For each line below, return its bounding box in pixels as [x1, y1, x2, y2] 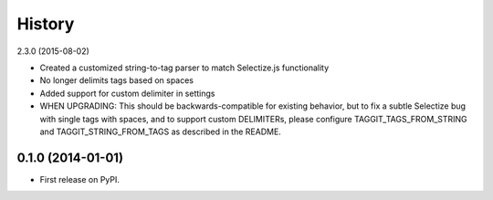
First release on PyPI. [39, 174, 121, 184]
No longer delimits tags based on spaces [39, 75, 194, 86]
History [16, 14, 75, 34]
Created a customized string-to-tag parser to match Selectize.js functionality [39, 62, 330, 73]
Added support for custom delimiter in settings [39, 88, 215, 99]
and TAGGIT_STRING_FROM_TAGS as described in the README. [39, 126, 282, 137]
